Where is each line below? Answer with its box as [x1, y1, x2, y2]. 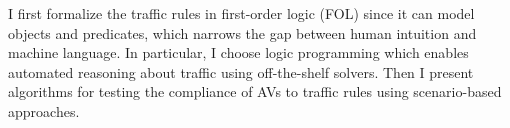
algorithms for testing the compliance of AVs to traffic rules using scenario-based [8, 81, 502, 102]
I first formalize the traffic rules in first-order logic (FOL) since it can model [8, 3, 475, 23]
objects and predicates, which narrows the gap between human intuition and [8, 22, 477, 43]
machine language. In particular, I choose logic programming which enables [8, 42, 469, 63]
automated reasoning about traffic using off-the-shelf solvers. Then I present [8, 61, 474, 82]
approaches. [8, 100, 80, 121]
